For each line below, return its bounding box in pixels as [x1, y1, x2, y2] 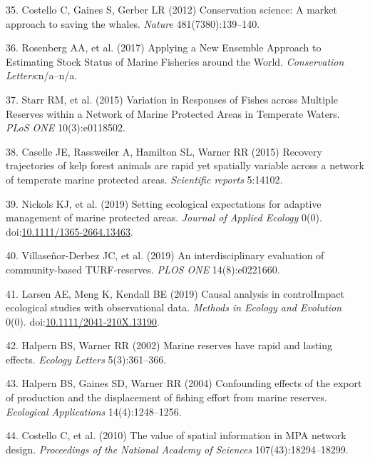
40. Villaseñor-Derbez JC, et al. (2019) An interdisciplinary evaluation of [6, 248, 324, 263]
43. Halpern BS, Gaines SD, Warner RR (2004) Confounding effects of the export [6, 376, 362, 391]
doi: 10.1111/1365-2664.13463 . [6, 224, 133, 238]
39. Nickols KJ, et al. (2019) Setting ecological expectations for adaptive [6, 196, 322, 211]
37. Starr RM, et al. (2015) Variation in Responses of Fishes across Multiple [6, 91, 339, 106]
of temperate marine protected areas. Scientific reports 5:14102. [6, 171, 283, 186]
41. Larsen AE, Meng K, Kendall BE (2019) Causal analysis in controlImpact [6, 286, 344, 301]
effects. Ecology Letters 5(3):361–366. [6, 351, 167, 366]
